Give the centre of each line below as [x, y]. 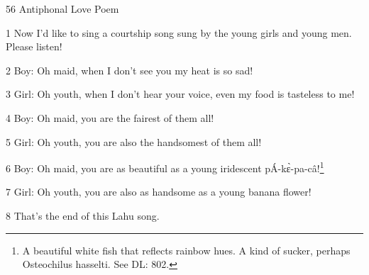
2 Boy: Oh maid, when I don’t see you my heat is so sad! [130, 70]
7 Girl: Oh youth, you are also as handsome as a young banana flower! [159, 192]
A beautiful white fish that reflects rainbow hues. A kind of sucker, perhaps [186, 250]
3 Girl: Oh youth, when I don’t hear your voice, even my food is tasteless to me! [180, 94]
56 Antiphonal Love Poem [62, 9]
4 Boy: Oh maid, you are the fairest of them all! [110, 117]
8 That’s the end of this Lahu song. [83, 215]
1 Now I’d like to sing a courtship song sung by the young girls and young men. [179, 32]
